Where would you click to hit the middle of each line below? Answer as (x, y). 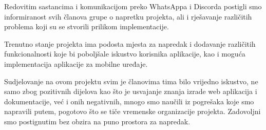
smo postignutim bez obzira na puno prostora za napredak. (97, 121)
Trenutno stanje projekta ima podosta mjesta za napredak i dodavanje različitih (130, 43)
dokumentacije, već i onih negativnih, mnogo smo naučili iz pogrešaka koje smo (129, 101)
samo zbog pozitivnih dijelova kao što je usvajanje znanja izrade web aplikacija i (131, 91)
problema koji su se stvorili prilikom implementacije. (87, 26)
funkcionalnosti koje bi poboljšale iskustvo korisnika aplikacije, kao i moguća (125, 54)
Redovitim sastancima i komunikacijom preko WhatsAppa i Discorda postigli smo (133, 6)
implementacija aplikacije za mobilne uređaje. (76, 63)
